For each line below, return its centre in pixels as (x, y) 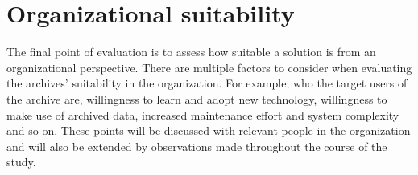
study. (21, 162)
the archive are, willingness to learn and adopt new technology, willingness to (197, 98)
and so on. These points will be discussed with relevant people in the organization (209, 130)
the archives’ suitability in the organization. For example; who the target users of (207, 83)
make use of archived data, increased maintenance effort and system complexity (203, 114)
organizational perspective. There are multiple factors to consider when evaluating (209, 67)
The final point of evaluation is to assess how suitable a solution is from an (191, 52)
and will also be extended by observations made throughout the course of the (197, 146)
